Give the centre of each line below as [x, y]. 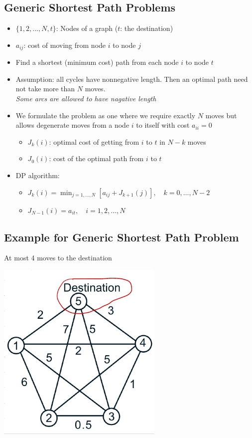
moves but [221, 115]
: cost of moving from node [65, 45]
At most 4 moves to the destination [58, 258]
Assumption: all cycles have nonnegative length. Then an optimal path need [132, 79]
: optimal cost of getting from [94, 141]
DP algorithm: [38, 175]
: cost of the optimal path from [96, 158]
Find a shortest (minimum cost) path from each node [97, 62]
